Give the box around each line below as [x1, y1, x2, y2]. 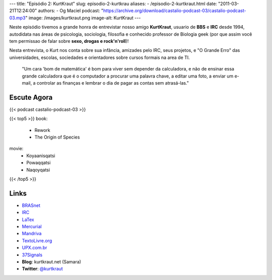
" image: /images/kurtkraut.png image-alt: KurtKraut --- [25, 15, 141, 21]
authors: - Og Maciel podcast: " [38, 8, 104, 14]
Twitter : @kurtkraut [22, 266, 63, 272]
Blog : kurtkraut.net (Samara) [22, 258, 82, 264]
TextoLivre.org [22, 237, 52, 244]
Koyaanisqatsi [26, 153, 55, 159]
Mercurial [22, 224, 42, 230]
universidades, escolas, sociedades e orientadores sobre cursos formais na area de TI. [9, 54, 190, 60]
